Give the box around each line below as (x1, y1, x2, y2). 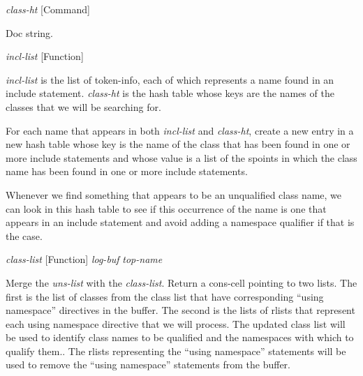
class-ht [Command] (6, 2, 90, 16)
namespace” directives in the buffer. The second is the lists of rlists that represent (6, 303, 355, 317)
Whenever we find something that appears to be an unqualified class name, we (6, 187, 342, 202)
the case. (6, 228, 43, 243)
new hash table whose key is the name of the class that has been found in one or (6, 137, 350, 151)
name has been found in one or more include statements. (6, 164, 248, 179)
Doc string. (6, 25, 53, 40)
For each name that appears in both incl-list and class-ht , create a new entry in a (6, 123, 354, 137)
